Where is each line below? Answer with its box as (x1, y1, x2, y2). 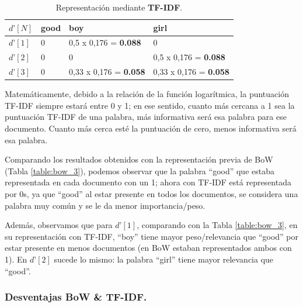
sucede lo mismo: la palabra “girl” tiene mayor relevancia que (54, 253, 274, 265)
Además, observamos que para (5, 219, 113, 231)
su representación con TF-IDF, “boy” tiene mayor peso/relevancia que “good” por (5, 230, 299, 242)
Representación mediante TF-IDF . (55, 1, 183, 13)
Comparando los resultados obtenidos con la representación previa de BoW (5, 153, 273, 165)
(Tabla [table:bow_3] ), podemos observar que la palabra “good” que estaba (5, 164, 274, 177)
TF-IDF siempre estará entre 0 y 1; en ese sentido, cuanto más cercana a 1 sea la (5, 99, 295, 111)
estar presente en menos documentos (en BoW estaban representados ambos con (5, 242, 292, 254)
